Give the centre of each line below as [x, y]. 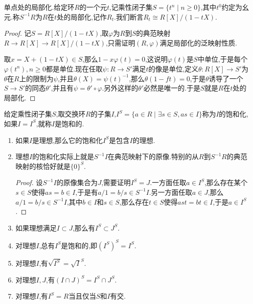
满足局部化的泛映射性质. [198, 42]
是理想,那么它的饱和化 [67, 140]
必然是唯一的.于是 [172, 88]
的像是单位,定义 [173, 68]
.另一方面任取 [171, 192]
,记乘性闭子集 [131, 7]
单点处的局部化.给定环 [39, 7]
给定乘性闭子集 [28, 114]
